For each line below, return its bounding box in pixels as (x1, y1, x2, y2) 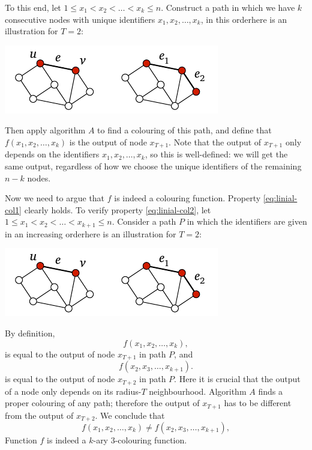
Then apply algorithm (5, 124, 86, 136)
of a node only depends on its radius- (5, 385, 142, 397)
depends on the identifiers (5, 148, 100, 160)
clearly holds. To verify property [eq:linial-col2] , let (24, 203, 211, 216)
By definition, (5, 327, 55, 339)
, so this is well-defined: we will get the (145, 148, 288, 160)
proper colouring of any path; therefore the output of (5, 397, 200, 409)
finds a (258, 385, 283, 397)
